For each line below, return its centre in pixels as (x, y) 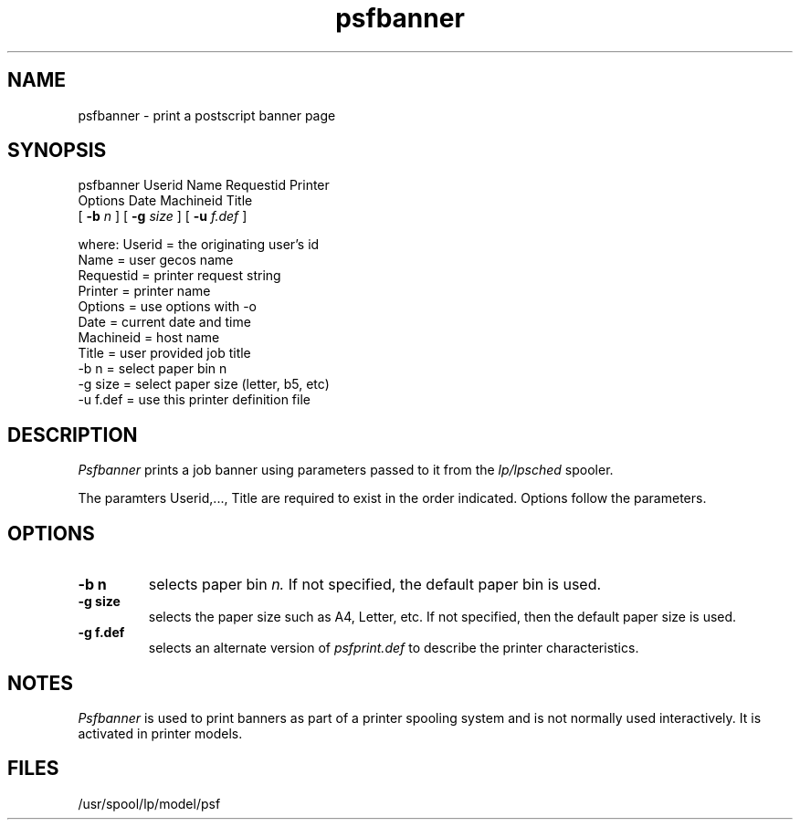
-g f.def (101, 633)
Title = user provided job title (164, 353)
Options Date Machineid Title (165, 201)
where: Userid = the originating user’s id (199, 245)
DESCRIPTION (73, 434)
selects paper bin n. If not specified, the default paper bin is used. (375, 585)
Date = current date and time (164, 322)
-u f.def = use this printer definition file (194, 400)
